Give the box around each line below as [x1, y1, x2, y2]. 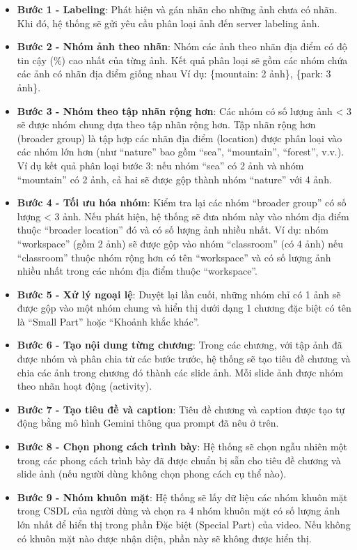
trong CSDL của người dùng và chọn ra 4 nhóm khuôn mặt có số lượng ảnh [17, 503, 340, 518]
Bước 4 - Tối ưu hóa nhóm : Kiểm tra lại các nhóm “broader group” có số [17, 195, 347, 210]
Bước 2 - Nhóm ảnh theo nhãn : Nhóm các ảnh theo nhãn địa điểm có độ [17, 39, 347, 54]
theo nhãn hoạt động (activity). [17, 379, 152, 393]
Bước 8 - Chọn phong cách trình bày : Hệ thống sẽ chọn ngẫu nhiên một [17, 439, 347, 454]
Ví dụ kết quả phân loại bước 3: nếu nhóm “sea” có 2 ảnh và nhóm [17, 158, 304, 172]
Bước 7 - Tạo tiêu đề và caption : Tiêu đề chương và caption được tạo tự [17, 402, 345, 416]
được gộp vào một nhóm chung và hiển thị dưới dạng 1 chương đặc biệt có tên [17, 300, 351, 315]
